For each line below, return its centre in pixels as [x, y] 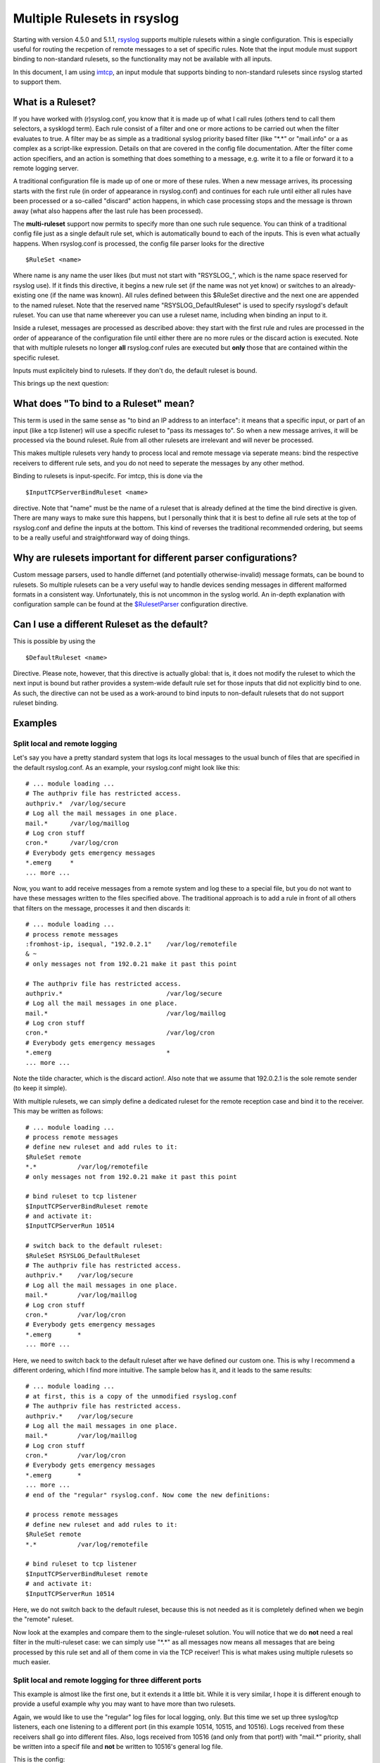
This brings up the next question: [61, 384]
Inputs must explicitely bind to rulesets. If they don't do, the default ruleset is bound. [135, 371]
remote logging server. [46, 168]
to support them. [37, 82]
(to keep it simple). [40, 1088]
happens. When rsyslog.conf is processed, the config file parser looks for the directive [139, 243]
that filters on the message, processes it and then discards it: [102, 908]
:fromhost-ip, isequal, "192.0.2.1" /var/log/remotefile [131, 944]
